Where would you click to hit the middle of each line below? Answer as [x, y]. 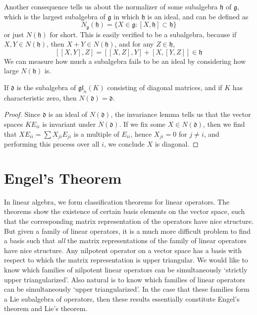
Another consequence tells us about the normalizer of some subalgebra [111, 6]
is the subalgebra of [46, 87]
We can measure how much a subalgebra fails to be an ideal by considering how [125, 61]
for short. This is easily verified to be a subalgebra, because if [143, 34]
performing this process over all [52, 144]
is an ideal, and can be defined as [198, 16]
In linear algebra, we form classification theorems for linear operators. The [117, 201]
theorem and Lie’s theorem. [46, 308]
